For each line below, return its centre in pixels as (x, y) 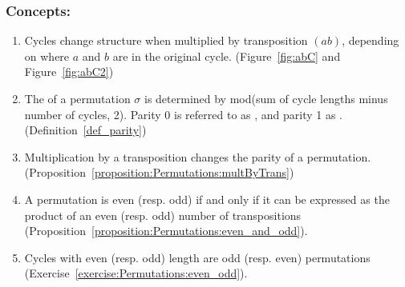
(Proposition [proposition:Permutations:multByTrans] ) (159, 172)
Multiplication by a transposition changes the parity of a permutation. (198, 156)
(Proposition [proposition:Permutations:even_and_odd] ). (166, 231)
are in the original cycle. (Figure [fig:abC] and (227, 56)
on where (47, 56)
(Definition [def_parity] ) (85, 130)
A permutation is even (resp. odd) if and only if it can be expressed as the (207, 199)
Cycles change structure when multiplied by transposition (166, 40)
